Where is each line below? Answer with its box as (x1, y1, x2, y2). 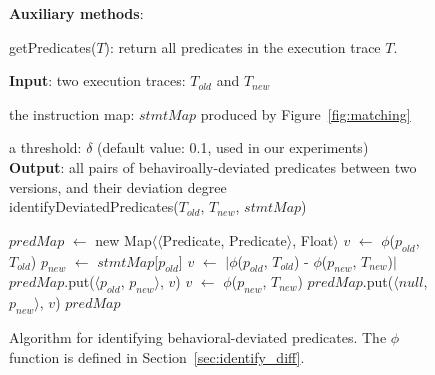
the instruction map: (9, 103, 135, 124)
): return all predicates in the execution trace (104, 36, 381, 57)
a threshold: (9, 137, 82, 158)
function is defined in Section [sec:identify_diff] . (9, 346, 305, 367)
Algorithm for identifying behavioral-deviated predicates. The (9, 326, 387, 347)
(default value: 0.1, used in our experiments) (97, 137, 369, 158)
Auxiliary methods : (9, 3, 144, 23)
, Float (292, 229, 334, 250)
